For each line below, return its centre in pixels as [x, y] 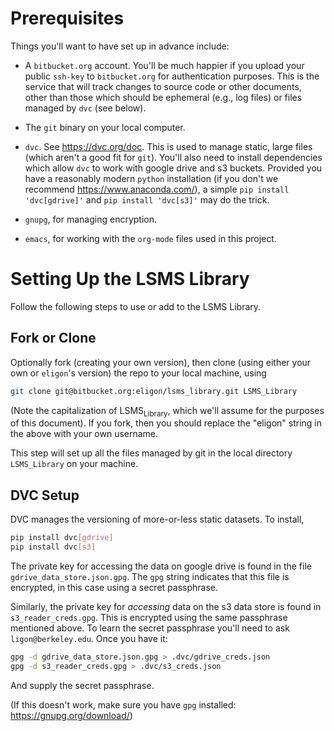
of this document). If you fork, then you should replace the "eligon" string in [166, 423]
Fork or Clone [53, 338]
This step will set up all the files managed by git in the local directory [151, 453]
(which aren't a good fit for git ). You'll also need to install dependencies [173, 157]
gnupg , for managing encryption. [90, 219]
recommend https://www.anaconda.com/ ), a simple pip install [157, 189]
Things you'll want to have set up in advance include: [120, 46]
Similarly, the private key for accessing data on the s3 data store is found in [166, 606]
